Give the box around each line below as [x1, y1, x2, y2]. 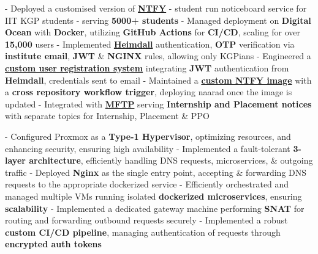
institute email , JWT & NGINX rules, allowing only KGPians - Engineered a [5, 49, 311, 62]
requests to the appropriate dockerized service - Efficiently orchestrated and [5, 178, 289, 191]
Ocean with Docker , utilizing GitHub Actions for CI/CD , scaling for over [5, 26, 300, 38]
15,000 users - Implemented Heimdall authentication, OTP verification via [5, 37, 295, 50]
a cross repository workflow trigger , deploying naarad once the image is [5, 85, 292, 98]
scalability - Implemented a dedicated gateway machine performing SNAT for [5, 201, 305, 214]
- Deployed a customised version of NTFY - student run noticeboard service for [5, 2, 307, 14]
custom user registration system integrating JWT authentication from [5, 61, 289, 74]
